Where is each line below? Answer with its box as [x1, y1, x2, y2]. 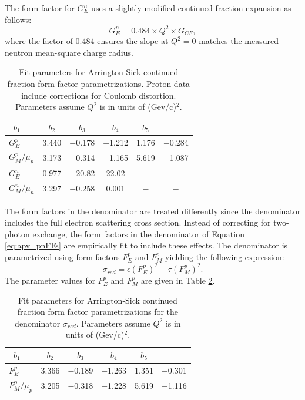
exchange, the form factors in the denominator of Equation [32, 227, 244, 240]
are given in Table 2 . [140, 274, 215, 287]
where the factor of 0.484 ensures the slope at [5, 35, 169, 47]
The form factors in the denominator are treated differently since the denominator [5, 204, 301, 217]
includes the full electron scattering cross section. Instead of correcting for [5, 216, 271, 228]
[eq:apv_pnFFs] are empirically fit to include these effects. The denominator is [5, 239, 288, 251]
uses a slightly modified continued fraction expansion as [91, 2, 291, 14]
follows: [5, 13, 32, 25]
